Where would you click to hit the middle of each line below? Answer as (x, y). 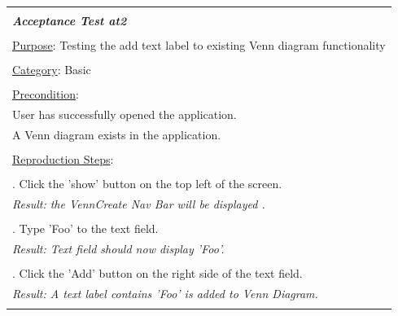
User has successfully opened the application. (125, 114)
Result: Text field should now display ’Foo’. (118, 248)
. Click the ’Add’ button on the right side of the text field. (157, 273)
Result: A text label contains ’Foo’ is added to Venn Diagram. (165, 293)
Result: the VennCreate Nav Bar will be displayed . (139, 204)
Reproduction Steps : (63, 159)
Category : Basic (52, 70)
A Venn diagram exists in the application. (117, 134)
